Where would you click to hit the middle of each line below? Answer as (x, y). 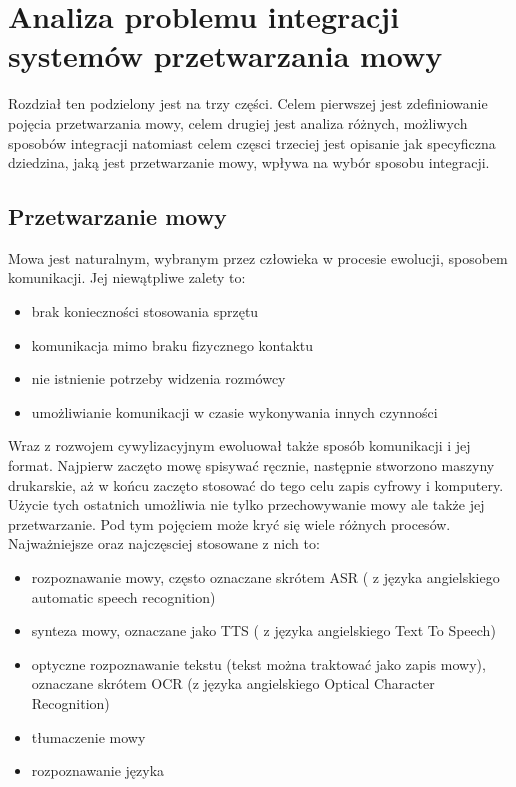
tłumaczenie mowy (88, 736)
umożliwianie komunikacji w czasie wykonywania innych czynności (234, 411)
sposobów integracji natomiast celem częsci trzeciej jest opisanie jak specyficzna (252, 142)
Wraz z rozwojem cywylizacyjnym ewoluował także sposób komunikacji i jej (239, 445)
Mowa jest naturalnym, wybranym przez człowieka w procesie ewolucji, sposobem (258, 257)
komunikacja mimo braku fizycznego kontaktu (172, 344)
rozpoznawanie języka (98, 770)
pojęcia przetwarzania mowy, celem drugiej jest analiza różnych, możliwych (238, 122)
